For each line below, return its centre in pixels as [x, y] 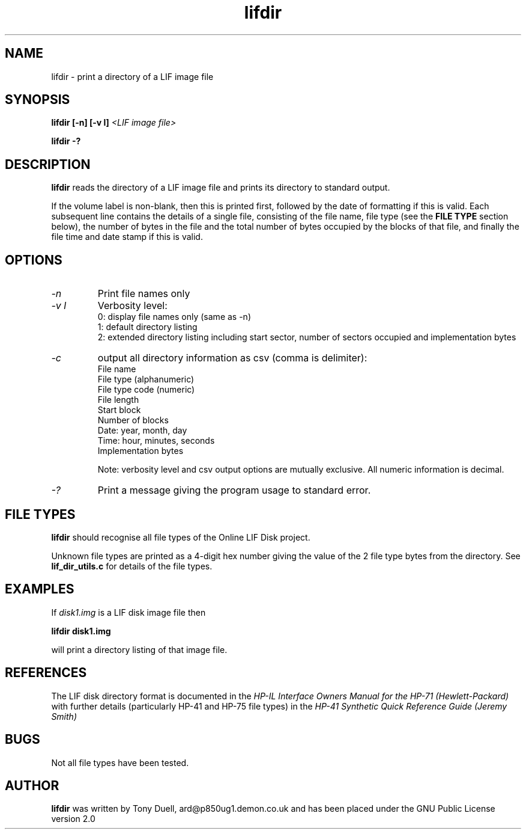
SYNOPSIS [38, 100]
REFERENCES [46, 673]
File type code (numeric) [146, 390]
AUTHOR [32, 785]
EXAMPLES [40, 589]
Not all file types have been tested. [120, 762]
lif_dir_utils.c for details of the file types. [132, 566]
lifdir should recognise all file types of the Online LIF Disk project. [181, 537]
